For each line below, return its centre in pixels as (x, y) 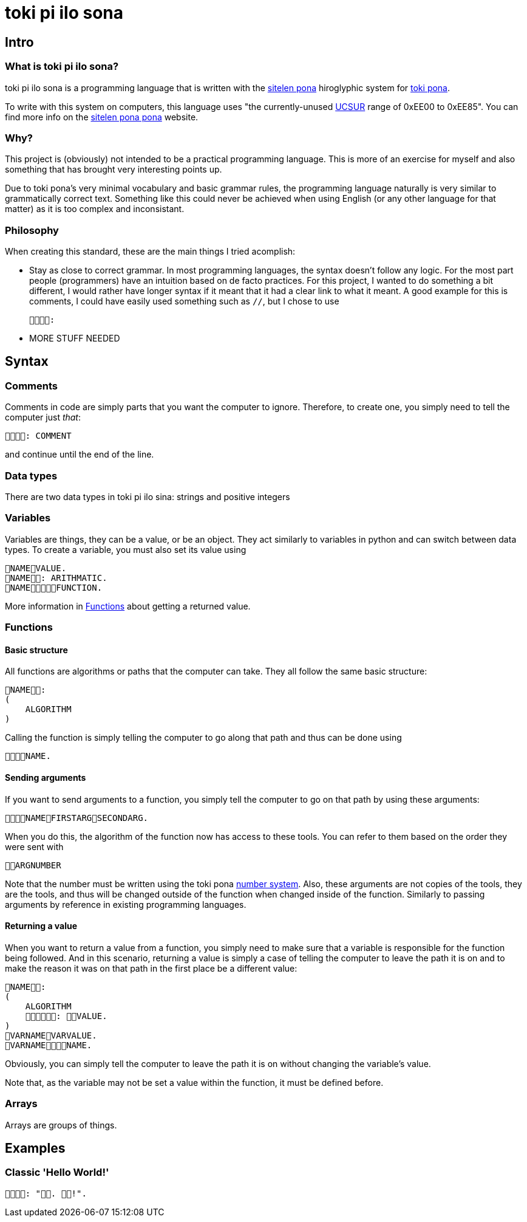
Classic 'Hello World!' (57, 1172)
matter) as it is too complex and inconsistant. (95, 209)
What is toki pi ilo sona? (62, 67)
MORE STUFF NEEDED (75, 338)
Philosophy (32, 230)
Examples (35, 1148)
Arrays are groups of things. (61, 1125)
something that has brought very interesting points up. (114, 170)
